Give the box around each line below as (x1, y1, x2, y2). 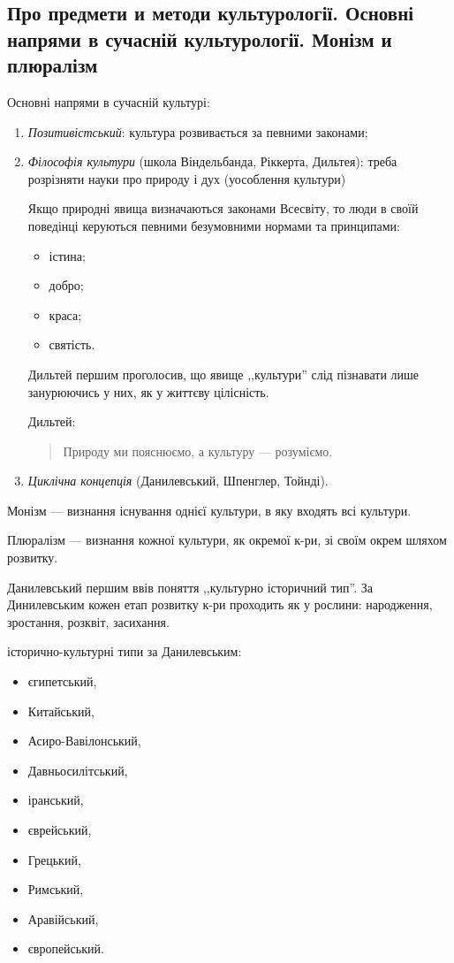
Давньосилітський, (27, 760, 128, 779)
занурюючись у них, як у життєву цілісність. (27, 382, 269, 401)
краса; (49, 305, 82, 324)
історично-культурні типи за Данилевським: (7, 642, 242, 661)
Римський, (27, 880, 84, 898)
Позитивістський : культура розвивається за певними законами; (27, 122, 368, 141)
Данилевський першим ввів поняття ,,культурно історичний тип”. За (7, 577, 373, 596)
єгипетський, (27, 672, 97, 691)
